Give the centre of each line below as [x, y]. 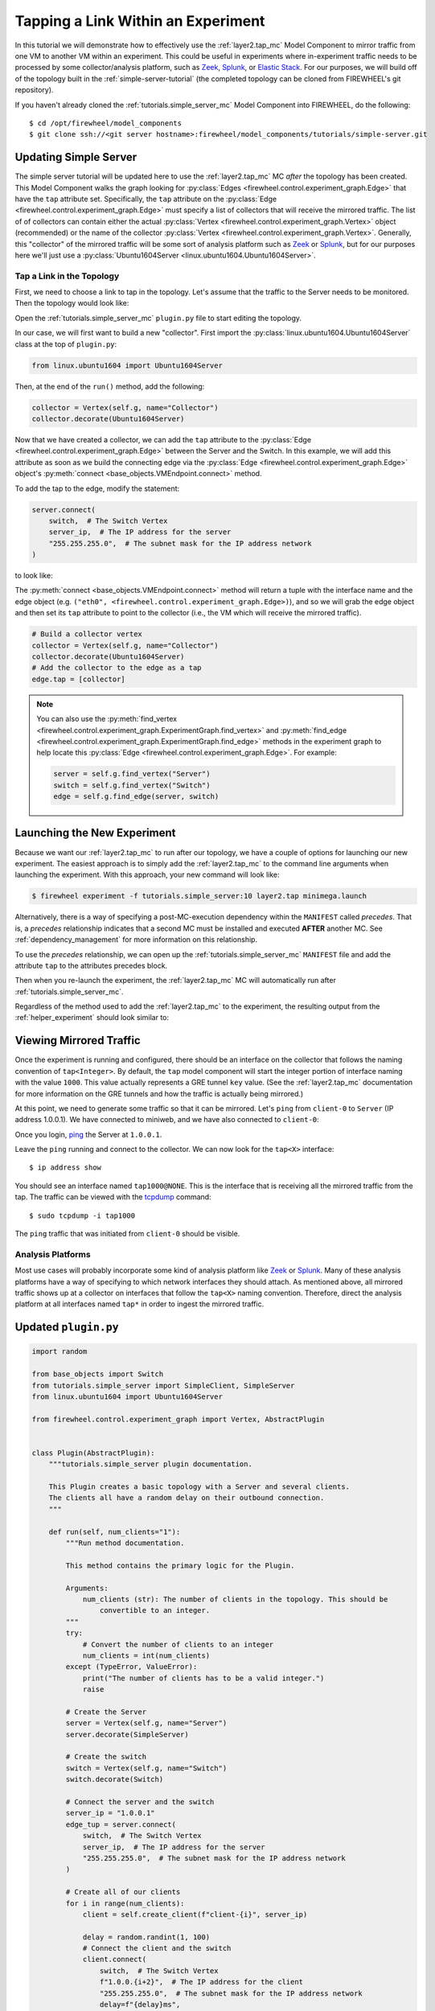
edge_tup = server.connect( [121, 1824]
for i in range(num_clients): [125, 1903]
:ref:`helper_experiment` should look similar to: [92, 1018]
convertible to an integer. [155, 1610]
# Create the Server [106, 1712]
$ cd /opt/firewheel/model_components [106, 123]
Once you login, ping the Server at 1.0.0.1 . [88, 1134]
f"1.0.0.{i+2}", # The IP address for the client [201, 1982]
